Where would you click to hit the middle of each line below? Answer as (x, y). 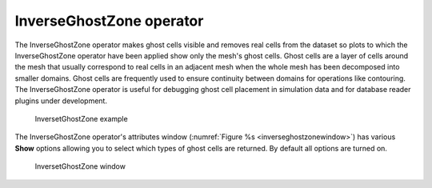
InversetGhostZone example (81, 118)
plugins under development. (61, 101)
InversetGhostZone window (80, 166)
